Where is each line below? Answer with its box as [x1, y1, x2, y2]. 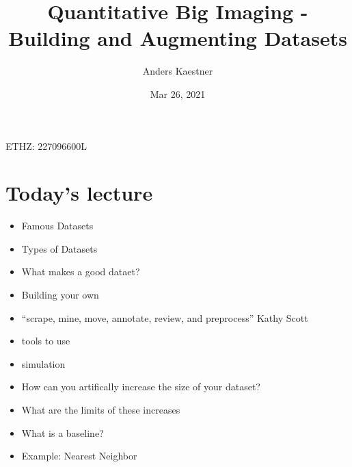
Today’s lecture [5, 179, 153, 207]
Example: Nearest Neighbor [21, 449, 137, 463]
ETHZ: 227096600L [5, 138, 87, 153]
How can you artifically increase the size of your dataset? [21, 379, 260, 394]
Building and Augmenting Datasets [8, 24, 347, 52]
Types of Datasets [21, 241, 98, 255]
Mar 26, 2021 [150, 86, 206, 101]
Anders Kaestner [142, 64, 213, 78]
